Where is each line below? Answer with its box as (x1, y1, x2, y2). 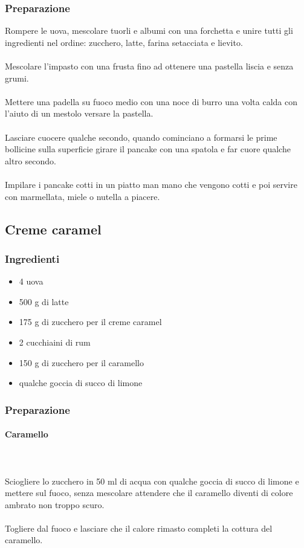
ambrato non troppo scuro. (5, 498, 105, 511)
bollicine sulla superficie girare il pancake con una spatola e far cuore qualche (5, 143, 291, 155)
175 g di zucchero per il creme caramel (19, 315, 162, 328)
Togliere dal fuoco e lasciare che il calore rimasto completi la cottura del (5, 521, 273, 534)
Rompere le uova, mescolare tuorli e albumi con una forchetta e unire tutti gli (5, 24, 293, 37)
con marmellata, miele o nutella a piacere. (5, 190, 160, 202)
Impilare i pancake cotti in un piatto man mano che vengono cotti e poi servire (5, 178, 297, 190)
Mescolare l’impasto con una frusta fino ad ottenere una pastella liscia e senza (5, 60, 294, 72)
